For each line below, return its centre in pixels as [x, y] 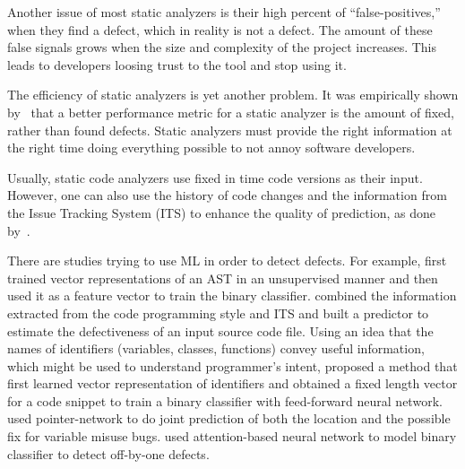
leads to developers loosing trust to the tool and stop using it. [177, 64]
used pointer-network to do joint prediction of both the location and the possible [229, 418]
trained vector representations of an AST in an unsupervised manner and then [223, 278]
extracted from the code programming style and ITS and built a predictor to [218, 313]
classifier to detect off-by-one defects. [108, 453]
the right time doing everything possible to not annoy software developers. [211, 148]
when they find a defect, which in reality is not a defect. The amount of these [220, 29]
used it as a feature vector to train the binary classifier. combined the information [232, 295]
